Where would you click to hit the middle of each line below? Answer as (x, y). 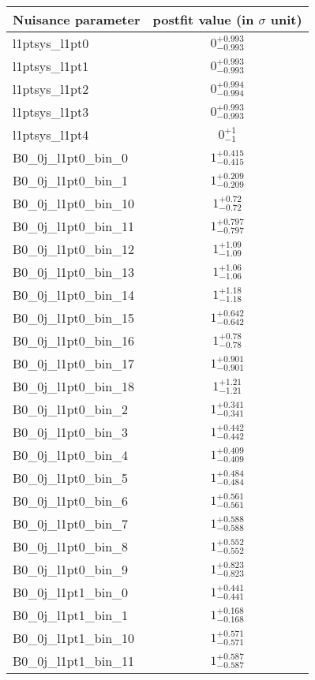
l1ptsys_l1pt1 (51, 66)
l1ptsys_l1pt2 (51, 89)
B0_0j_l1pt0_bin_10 (74, 203)
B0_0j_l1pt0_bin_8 (71, 546)
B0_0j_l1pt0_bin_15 (74, 318)
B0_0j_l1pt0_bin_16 (74, 340)
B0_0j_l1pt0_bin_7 (71, 523)
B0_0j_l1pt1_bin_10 (74, 638)
